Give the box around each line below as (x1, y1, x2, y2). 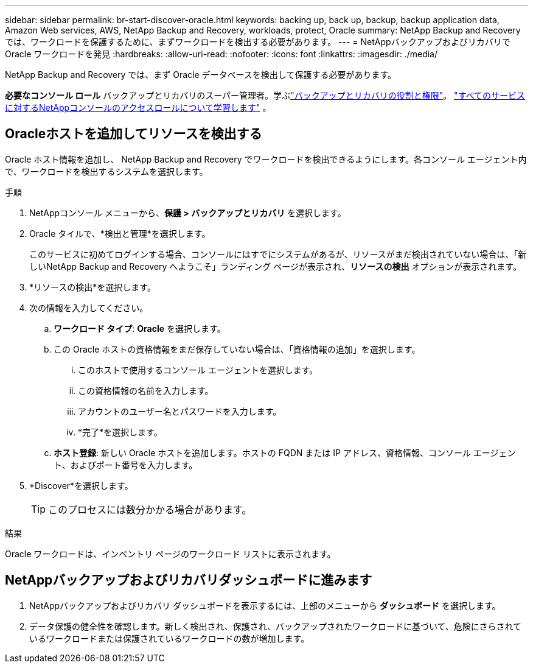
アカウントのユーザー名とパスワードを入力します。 (78, 406, 282, 417)
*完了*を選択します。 (78, 426, 162, 437)
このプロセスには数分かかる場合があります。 (48, 503, 252, 516)
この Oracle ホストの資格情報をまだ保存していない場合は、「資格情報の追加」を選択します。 (54, 343, 420, 354)
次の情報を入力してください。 (29, 302, 148, 313)
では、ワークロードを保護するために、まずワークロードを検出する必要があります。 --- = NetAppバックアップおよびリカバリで (5, 37, 510, 47)
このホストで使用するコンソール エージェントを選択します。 (78, 364, 318, 375)
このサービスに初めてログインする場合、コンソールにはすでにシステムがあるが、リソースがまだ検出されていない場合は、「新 (29, 248, 527, 259)
